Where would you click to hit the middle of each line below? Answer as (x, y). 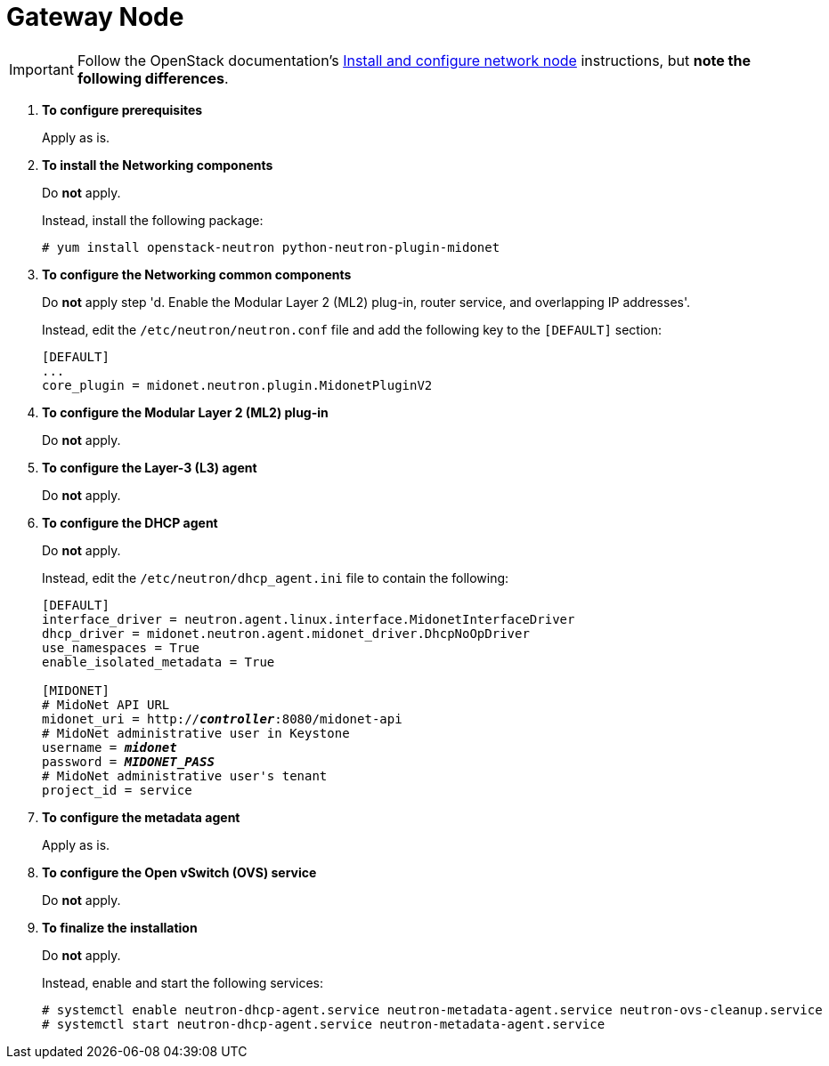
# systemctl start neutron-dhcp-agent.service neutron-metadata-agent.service (324, 1024)
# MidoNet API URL (106, 704)
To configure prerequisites (122, 109)
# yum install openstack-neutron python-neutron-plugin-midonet (271, 247)
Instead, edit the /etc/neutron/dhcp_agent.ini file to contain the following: (276, 577)
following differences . (153, 78)
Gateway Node (95, 17)
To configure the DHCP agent (130, 522)
